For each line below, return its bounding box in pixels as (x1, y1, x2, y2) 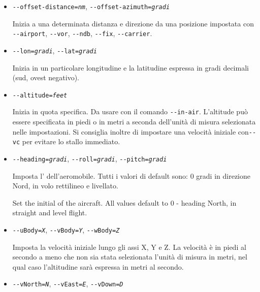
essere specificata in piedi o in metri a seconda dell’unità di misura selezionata (12, 116, 256, 127)
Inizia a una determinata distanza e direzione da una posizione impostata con (12, 18, 254, 28)
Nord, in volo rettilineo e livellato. (12, 180, 118, 191)
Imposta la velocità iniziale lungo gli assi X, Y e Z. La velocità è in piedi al (12, 241, 246, 252)
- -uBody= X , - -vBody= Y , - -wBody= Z (12, 224, 120, 235)
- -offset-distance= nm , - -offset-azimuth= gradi (12, 1, 170, 11)
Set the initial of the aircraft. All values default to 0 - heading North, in (12, 197, 237, 208)
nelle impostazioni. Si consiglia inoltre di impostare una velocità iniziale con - (12, 126, 253, 137)
